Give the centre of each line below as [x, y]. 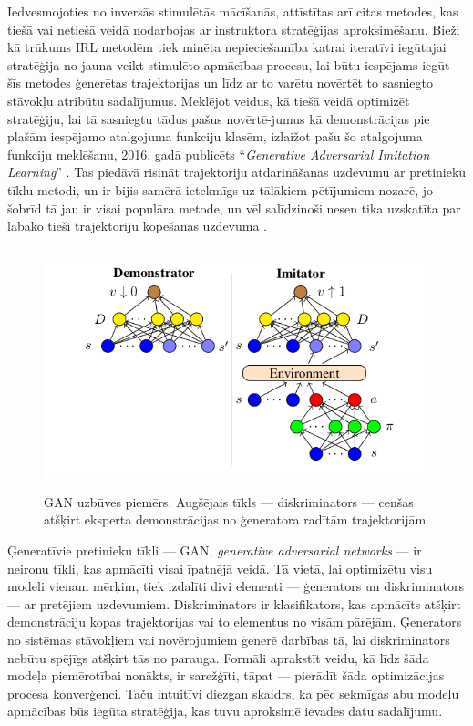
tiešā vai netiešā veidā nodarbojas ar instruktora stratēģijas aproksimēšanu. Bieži [234, 29]
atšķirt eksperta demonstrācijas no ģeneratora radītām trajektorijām [235, 519]
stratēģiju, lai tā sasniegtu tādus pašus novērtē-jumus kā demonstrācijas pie [219, 118]
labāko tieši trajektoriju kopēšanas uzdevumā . [138, 226]
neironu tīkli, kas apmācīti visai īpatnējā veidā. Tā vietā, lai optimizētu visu [220, 568]
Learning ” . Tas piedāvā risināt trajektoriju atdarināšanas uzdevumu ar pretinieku [237, 172]
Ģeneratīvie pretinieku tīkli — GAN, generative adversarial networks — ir [215, 550]
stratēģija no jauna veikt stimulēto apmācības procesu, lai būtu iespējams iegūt [229, 64]
